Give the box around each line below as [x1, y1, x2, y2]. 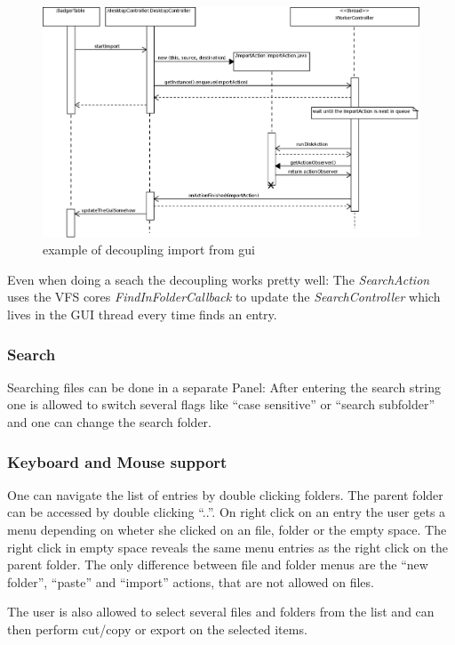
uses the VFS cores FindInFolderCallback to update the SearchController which [7, 287, 441, 306]
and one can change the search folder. [7, 413, 212, 431]
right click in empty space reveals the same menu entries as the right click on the [7, 537, 448, 556]
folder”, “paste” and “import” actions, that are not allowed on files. [7, 572, 374, 591]
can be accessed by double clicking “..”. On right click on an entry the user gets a [7, 503, 446, 521]
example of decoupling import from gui [43, 240, 255, 259]
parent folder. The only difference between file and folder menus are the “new [7, 555, 428, 574]
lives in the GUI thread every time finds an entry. [7, 305, 277, 323]
